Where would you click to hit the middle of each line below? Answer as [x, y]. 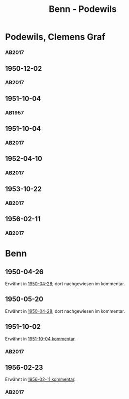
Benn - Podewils [83, 9]
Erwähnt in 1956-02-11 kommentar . [40, 379]
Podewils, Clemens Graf [55, 37]
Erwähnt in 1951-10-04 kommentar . [41, 339]
